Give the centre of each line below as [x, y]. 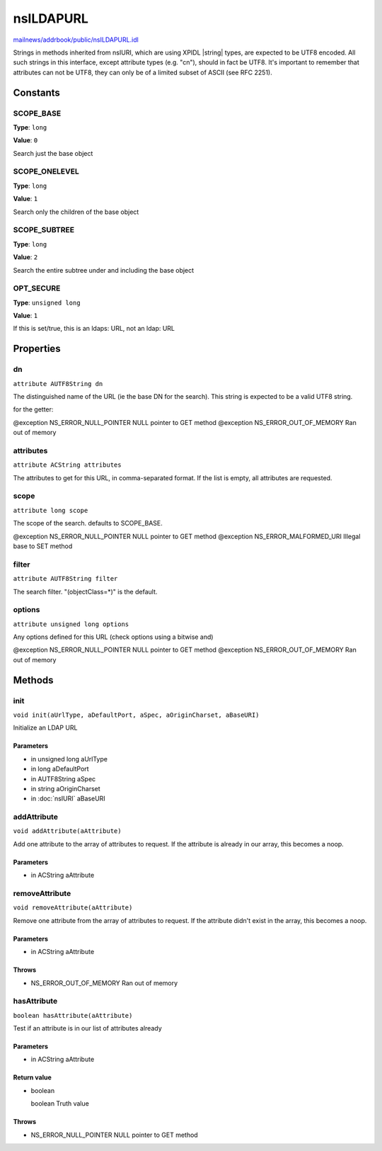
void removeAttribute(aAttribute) [73, 908]
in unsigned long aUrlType [69, 759]
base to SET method [43, 546]
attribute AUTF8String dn [58, 384]
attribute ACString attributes [67, 465]
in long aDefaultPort [60, 769]
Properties [37, 349]
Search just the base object [53, 153]
